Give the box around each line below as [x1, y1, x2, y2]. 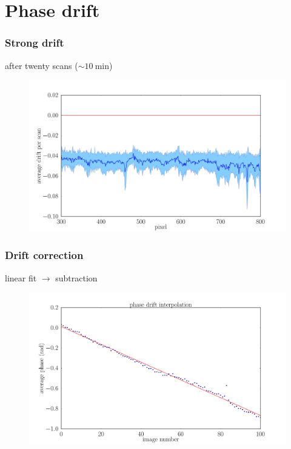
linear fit [5, 271, 37, 284]
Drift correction [5, 247, 84, 263]
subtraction [55, 271, 98, 284]
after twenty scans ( [5, 59, 78, 71]
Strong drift [5, 35, 64, 50]
